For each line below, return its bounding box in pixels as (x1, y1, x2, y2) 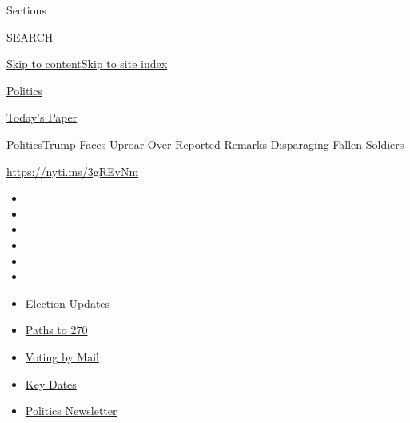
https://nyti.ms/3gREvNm (6, 162, 139, 179)
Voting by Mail (25, 348, 99, 365)
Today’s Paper (6, 109, 78, 126)
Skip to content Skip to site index (6, 55, 168, 72)
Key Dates (25, 375, 77, 392)
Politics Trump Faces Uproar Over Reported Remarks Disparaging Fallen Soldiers (6, 135, 404, 152)
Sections (6, 2, 46, 18)
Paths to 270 (25, 321, 88, 338)
